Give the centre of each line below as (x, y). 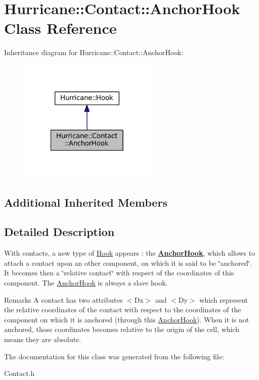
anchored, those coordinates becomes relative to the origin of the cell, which (122, 329)
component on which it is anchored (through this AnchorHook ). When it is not (127, 319)
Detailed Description (59, 232)
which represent (224, 299)
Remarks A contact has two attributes (63, 299)
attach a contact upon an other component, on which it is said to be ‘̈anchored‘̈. (128, 263)
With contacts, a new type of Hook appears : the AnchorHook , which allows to (130, 253)
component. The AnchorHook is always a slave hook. (86, 282)
